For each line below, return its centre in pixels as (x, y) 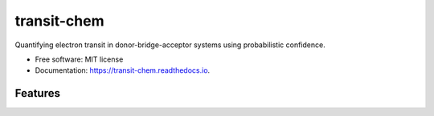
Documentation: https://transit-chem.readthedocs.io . (123, 70)
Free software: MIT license (79, 59)
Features (37, 93)
